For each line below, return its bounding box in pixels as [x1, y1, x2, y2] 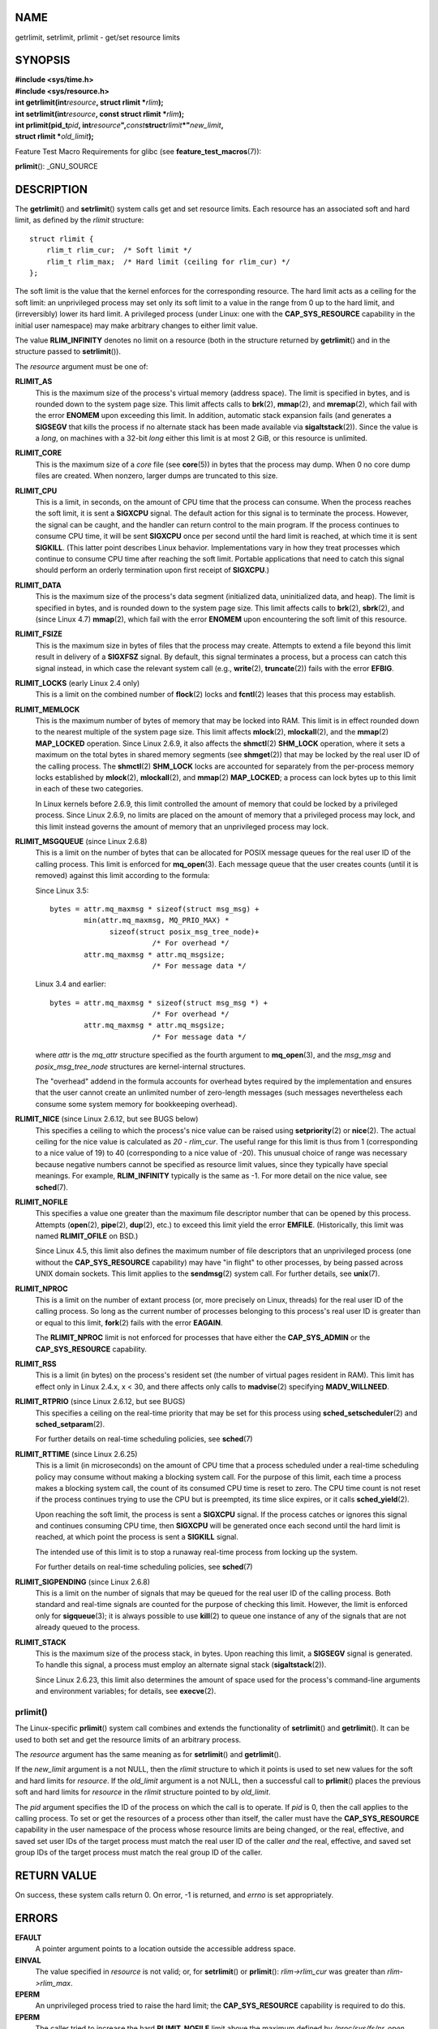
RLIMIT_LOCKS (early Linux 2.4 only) [15, 678, 140, 687]
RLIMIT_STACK [15, 1637, 67, 1647]
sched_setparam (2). [35, 1419, 105, 1428]
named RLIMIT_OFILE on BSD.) [35, 1231, 139, 1241]
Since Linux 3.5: [35, 885, 89, 895]
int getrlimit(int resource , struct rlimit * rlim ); [15, 97, 164, 107]
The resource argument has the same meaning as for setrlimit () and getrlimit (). [15, 1750, 281, 1760]
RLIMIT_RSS [15, 1359, 57, 1368]
